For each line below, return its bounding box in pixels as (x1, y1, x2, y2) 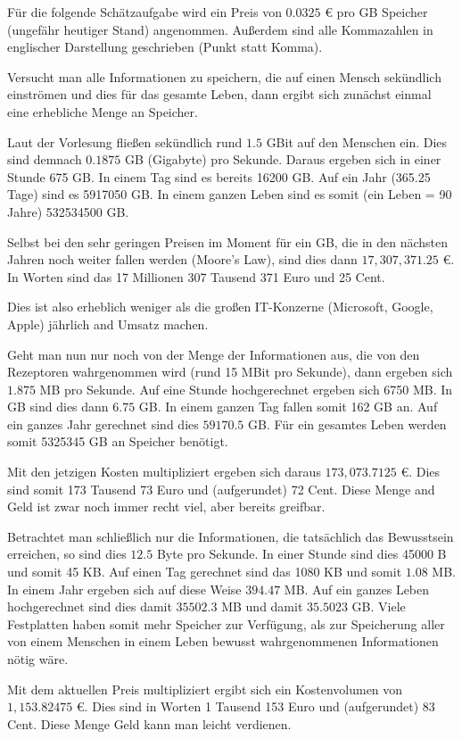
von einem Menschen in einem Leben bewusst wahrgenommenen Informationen (7, 632, 439, 651)
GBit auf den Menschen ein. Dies (266, 132, 448, 151)
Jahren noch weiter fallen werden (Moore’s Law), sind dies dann (7, 250, 358, 269)
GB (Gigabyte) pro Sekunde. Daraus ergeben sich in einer (124, 150, 441, 169)
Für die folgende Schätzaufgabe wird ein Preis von (7, 3, 282, 21)
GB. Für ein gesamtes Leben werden (247, 414, 447, 433)
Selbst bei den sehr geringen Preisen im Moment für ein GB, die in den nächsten (7, 232, 449, 251)
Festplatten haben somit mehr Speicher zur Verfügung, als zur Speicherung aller (7, 614, 445, 633)
